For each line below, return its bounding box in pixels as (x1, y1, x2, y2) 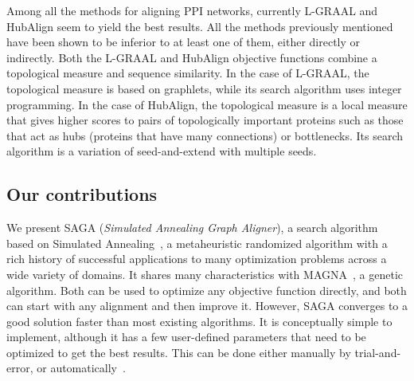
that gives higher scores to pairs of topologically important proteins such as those (6, 112, 404, 128)
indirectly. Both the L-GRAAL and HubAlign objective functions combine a (6, 49, 377, 65)
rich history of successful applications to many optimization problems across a (6, 250, 387, 267)
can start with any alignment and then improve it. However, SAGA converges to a (6, 297, 408, 314)
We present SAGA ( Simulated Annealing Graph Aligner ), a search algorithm (6, 219, 378, 236)
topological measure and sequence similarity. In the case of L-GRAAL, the (6, 65, 369, 81)
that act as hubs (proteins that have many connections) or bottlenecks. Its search (6, 127, 404, 143)
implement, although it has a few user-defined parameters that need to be (6, 328, 366, 345)
